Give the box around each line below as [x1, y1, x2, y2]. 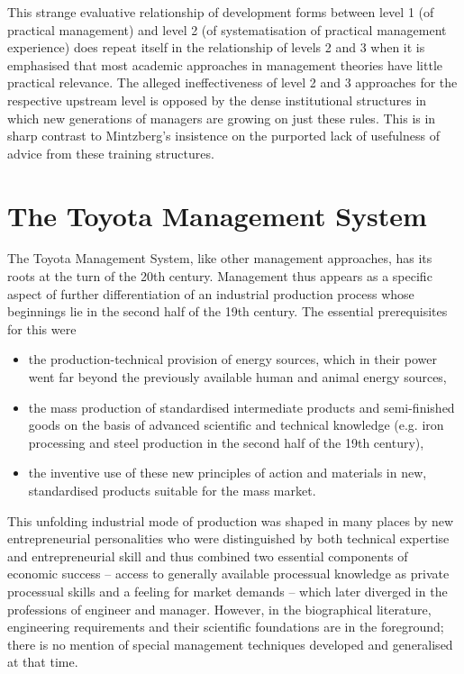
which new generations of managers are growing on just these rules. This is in [7, 108, 436, 127]
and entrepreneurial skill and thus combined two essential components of [7, 546, 408, 565]
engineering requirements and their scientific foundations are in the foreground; [7, 617, 444, 636]
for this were [7, 319, 77, 338]
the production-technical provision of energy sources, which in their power [28, 350, 437, 369]
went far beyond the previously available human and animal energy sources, [28, 368, 447, 387]
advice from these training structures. [7, 143, 214, 162]
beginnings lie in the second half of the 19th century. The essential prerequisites [7, 302, 448, 321]
